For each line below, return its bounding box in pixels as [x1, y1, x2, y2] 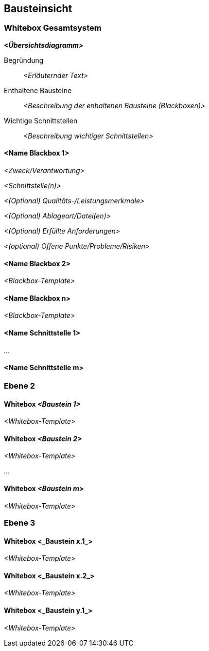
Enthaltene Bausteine [4, 86, 72, 95]
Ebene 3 [4, 517, 35, 528]
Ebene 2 [4, 380, 35, 391]
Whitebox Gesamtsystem [4, 23, 102, 33]
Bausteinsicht [4, 2, 72, 15]
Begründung [4, 56, 44, 64]
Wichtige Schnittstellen [4, 116, 78, 125]
